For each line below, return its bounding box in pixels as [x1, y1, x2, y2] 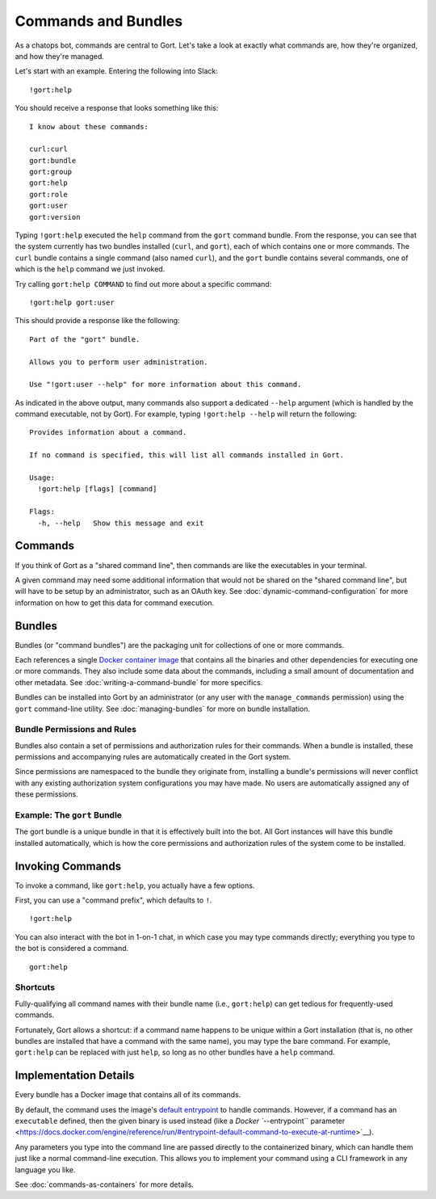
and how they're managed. [15, 51, 105, 61]
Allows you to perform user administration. [29, 357, 209, 367]
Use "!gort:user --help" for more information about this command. [29, 380, 302, 389]
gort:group [29, 167, 73, 177]
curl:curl [29, 145, 68, 154]
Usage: [29, 473, 56, 482]
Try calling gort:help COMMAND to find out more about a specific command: [15, 279, 272, 288]
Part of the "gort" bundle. [29, 334, 140, 343]
